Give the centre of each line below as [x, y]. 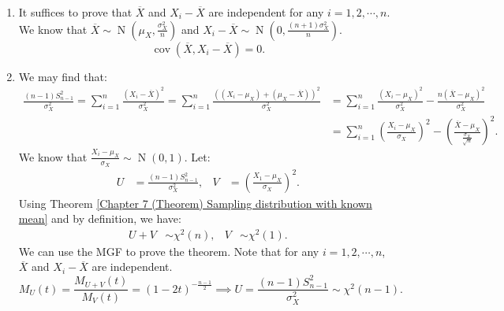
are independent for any [266, 12]
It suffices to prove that [75, 12]
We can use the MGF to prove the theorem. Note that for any [169, 251]
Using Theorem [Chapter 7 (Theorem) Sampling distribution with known [195, 203]
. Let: [197, 156]
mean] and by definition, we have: [100, 218]
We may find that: [63, 76]
